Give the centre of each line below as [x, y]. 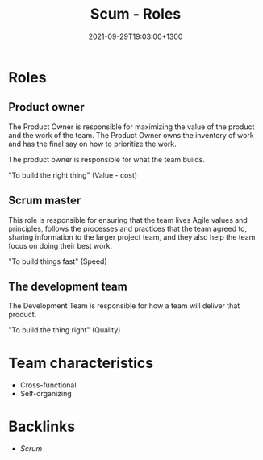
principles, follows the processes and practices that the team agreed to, [128, 228]
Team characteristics [81, 363]
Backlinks [42, 427]
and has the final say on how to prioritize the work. [93, 144]
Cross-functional [48, 385]
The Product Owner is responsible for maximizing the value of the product [131, 127]
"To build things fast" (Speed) [58, 261]
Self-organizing [46, 394]
